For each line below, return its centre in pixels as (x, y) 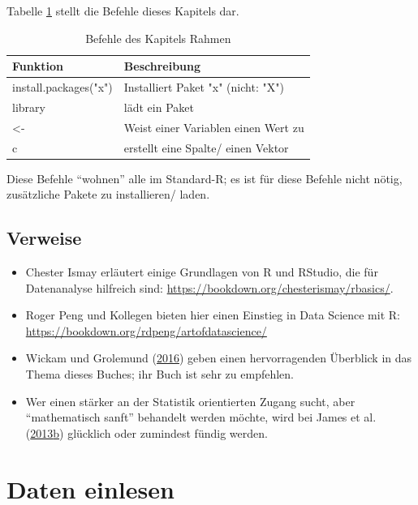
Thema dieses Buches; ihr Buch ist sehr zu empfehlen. (159, 374)
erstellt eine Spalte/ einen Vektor (206, 147)
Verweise (44, 238)
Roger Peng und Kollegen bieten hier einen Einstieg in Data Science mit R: (213, 315)
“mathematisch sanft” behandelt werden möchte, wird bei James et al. (201, 417)
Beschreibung (162, 66)
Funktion (38, 66)
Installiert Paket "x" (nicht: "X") (204, 87)
